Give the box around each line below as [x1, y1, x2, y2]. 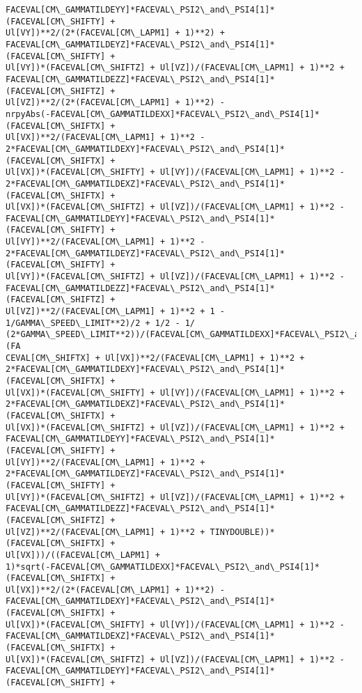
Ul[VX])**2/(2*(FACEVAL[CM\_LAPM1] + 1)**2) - [6, 584, 225, 595]
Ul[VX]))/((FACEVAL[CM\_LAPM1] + [6, 550, 160, 560]
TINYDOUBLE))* [210, 527, 275, 537]
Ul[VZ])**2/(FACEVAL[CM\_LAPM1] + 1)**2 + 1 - [6, 306, 225, 317]
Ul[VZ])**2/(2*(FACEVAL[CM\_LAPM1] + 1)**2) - [6, 98, 225, 108]
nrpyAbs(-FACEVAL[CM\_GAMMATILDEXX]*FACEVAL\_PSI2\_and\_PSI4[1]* [6, 109, 320, 119]
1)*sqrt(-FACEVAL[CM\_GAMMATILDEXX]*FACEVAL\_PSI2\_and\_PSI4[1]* [6, 561, 320, 572]
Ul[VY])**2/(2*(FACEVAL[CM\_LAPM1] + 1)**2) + [6, 28, 225, 38]
